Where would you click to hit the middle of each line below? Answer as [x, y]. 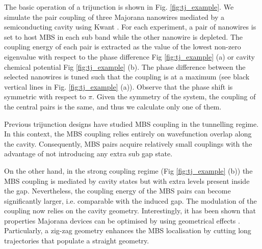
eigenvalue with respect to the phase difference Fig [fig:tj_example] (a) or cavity [129, 56]
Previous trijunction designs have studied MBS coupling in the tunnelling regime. [132, 123]
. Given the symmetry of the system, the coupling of [174, 96]
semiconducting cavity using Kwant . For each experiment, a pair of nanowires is [130, 27]
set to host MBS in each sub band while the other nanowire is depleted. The [124, 36]
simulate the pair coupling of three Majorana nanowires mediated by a [114, 17]
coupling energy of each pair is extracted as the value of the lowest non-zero [123, 47]
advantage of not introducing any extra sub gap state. [88, 154]
